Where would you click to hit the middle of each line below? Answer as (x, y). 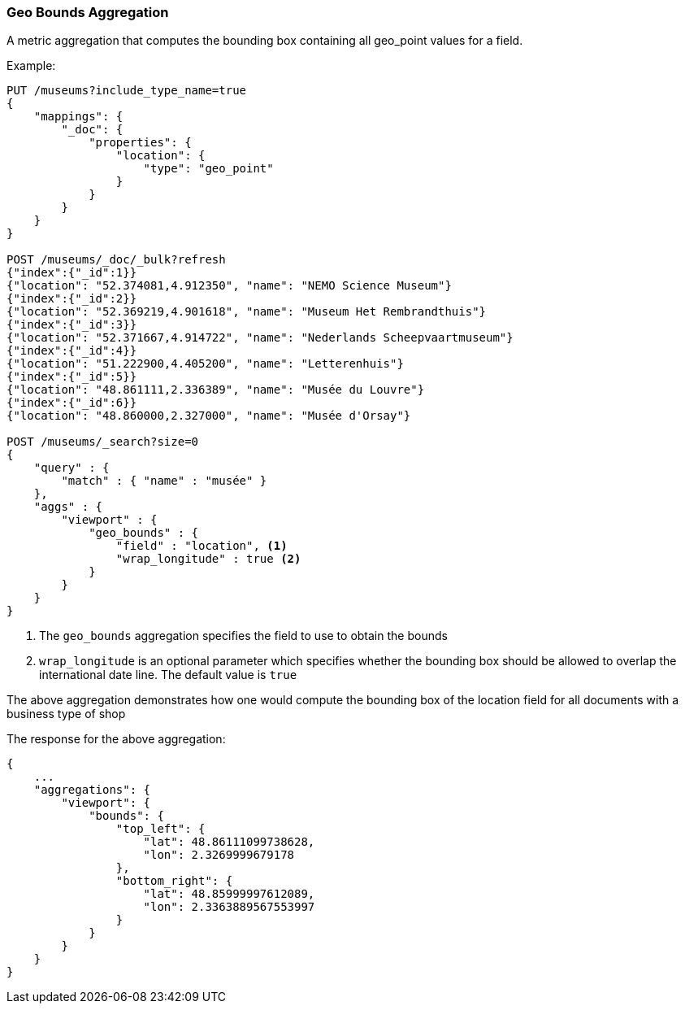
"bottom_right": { (174, 881)
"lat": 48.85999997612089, (229, 894)
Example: (31, 66)
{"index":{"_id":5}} (72, 377)
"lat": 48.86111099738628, (229, 842)
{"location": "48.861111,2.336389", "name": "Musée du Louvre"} (216, 390)
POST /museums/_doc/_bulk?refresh (116, 260)
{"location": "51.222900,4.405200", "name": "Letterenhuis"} (205, 364)
